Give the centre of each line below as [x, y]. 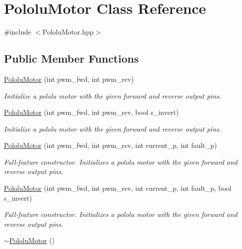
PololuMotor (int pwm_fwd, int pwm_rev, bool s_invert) [91, 112]
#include [18, 32]
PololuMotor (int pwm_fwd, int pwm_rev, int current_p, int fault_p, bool [118, 188]
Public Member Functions [71, 58]
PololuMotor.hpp [68, 32]
